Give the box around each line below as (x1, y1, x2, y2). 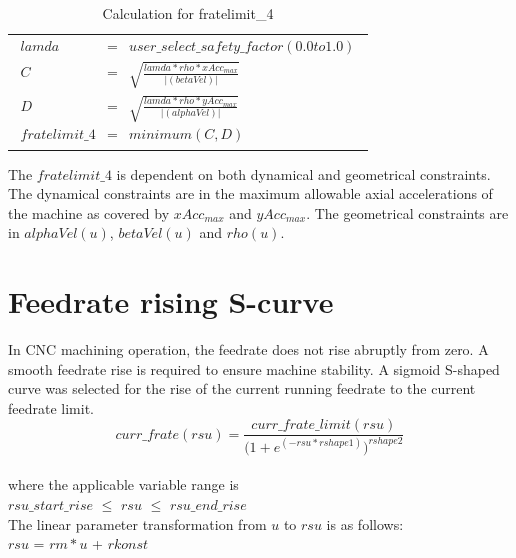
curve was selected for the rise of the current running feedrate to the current (8, 378, 476, 399)
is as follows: (326, 513, 404, 534)
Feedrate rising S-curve (8, 281, 334, 322)
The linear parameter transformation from (8, 513, 267, 534)
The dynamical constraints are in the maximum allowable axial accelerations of (8, 183, 493, 204)
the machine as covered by (8, 202, 170, 223)
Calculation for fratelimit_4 (102, 3, 274, 23)
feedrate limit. (8, 397, 94, 418)
